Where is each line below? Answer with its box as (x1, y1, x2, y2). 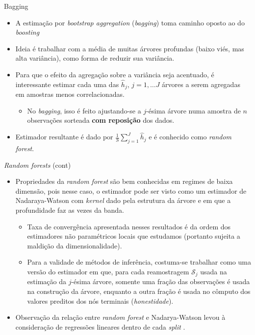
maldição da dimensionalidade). (27, 240, 122, 250)
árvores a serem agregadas (162, 79, 240, 89)
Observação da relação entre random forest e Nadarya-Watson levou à (15, 312, 226, 322)
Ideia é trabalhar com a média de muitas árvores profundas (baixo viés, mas (15, 43, 244, 53)
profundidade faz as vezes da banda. (15, 205, 124, 215)
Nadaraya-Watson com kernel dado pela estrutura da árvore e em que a (15, 195, 231, 205)
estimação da (27, 276, 66, 287)
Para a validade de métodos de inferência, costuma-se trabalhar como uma (27, 257, 251, 267)
